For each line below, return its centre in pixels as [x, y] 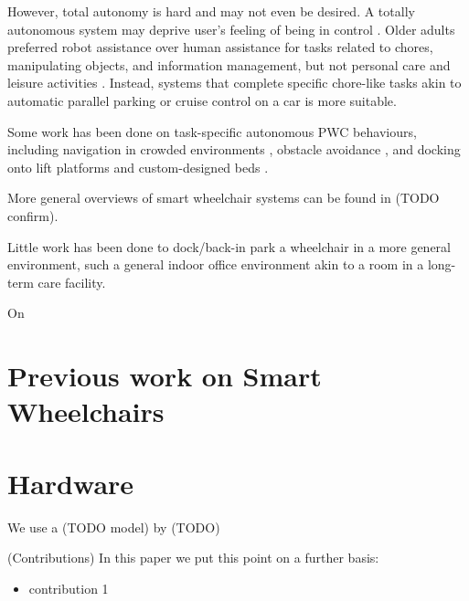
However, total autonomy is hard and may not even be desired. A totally [211, 11]
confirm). [33, 215]
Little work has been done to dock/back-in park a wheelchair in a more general [229, 246]
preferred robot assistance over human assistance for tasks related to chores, [220, 47]
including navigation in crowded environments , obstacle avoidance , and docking [234, 149]
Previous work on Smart [165, 376]
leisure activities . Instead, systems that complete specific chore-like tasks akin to [234, 83]
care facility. [72, 282]
